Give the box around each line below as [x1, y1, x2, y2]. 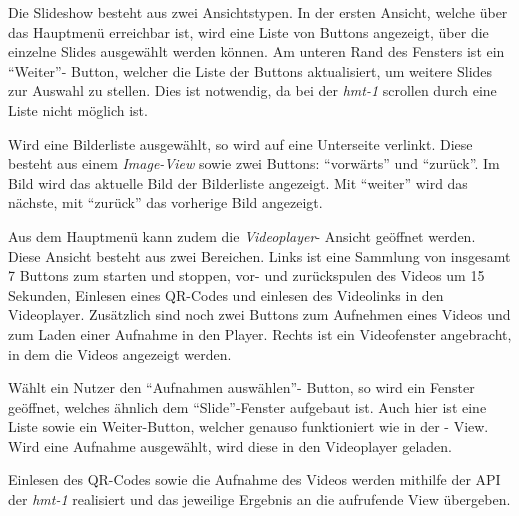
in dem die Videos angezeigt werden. [8, 343, 232, 364]
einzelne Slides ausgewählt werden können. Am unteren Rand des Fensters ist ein [8, 41, 505, 62]
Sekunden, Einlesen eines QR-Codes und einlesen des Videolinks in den [8, 284, 444, 305]
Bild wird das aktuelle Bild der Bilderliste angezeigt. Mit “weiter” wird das [8, 172, 468, 193]
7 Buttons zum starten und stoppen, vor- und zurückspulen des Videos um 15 [8, 265, 485, 286]
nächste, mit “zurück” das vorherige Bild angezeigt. [8, 192, 323, 213]
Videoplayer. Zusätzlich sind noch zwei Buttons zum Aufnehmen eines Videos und [8, 304, 511, 325]
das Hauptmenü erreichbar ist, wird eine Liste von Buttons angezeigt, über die [8, 21, 489, 42]
